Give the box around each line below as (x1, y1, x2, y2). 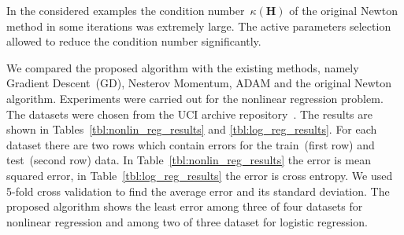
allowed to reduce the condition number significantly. (6, 33, 261, 50)
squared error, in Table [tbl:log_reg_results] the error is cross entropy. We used (6, 167, 393, 183)
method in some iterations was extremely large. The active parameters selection (6, 17, 391, 34)
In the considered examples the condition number (6, 2, 245, 18)
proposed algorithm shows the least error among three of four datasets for (6, 198, 363, 215)
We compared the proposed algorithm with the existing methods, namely (6, 59, 359, 75)
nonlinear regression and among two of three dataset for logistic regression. (6, 213, 368, 229)
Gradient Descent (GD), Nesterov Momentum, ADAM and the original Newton (6, 75, 392, 91)
